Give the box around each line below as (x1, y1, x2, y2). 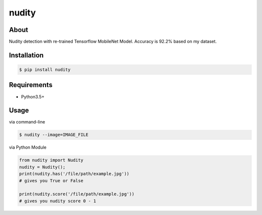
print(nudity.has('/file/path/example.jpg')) (19, 171, 130, 177)
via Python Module (9, 144, 47, 150)
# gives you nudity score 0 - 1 (19, 198, 97, 203)
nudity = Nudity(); (19, 164, 65, 169)
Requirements (9, 81, 53, 89)
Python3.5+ (21, 93, 45, 99)
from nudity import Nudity (19, 157, 83, 163)
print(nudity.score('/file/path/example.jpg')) (19, 191, 134, 197)
